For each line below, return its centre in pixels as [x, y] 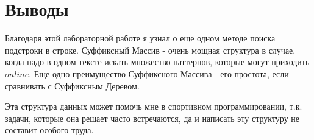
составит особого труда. [49, 130]
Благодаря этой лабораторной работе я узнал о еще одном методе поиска [140, 38]
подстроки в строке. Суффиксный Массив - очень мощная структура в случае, [150, 50]
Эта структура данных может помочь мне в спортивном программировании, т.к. [154, 106]
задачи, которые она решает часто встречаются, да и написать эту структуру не [152, 118]
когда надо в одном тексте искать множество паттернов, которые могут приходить [157, 62]
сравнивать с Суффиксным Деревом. [72, 86]
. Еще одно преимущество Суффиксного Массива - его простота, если [159, 73]
